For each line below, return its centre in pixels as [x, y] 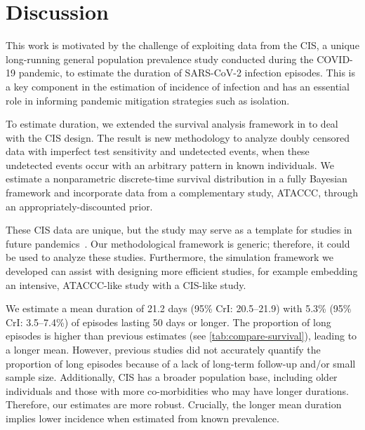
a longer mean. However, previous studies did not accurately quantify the [163, 349]
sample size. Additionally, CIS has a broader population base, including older [172, 377]
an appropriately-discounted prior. [79, 206]
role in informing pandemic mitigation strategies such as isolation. [148, 100]
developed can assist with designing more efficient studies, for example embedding [182, 271]
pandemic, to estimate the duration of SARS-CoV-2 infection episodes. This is [187, 73]
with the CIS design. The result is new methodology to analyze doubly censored [178, 137]
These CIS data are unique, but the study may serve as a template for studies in [179, 230]
